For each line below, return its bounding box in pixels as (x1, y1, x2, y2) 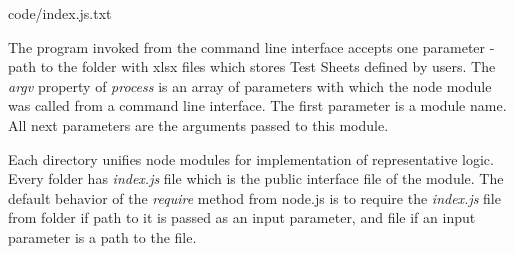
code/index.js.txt (8, 3, 112, 23)
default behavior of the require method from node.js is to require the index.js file (8, 187, 501, 208)
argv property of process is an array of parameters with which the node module (8, 75, 492, 96)
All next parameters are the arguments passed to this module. (8, 114, 389, 135)
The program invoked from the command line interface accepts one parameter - (8, 36, 495, 57)
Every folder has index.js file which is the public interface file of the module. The (8, 168, 504, 189)
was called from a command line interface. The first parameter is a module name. (8, 95, 507, 116)
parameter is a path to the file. (8, 226, 197, 247)
